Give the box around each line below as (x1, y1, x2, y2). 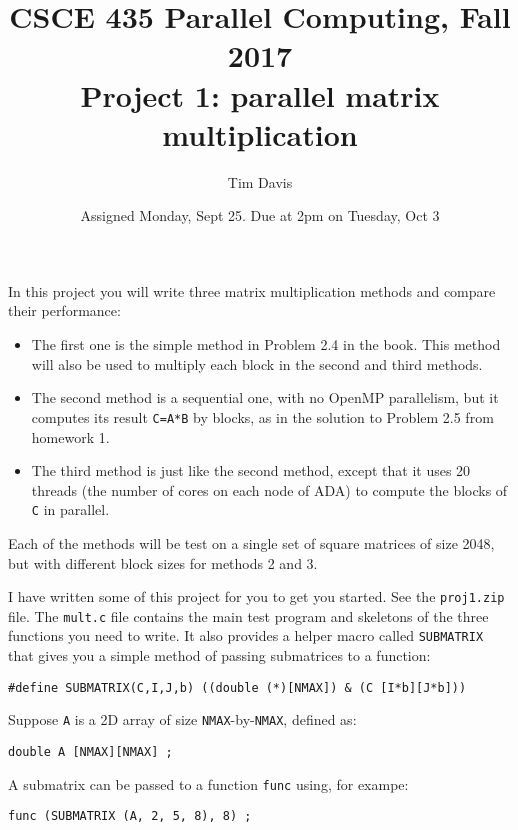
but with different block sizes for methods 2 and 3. (8, 552, 318, 573)
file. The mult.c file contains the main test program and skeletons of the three (8, 605, 489, 626)
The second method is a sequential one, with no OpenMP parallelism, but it (31, 387, 499, 408)
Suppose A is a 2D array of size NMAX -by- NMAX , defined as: (8, 709, 357, 730)
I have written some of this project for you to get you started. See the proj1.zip (8, 586, 505, 607)
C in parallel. (31, 499, 110, 520)
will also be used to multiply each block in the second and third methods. (31, 353, 483, 374)
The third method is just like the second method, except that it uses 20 (31, 460, 471, 481)
